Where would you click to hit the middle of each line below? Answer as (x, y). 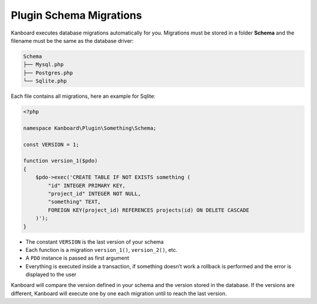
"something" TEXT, (74, 202)
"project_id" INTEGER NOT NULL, (94, 194)
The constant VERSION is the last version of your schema (95, 242)
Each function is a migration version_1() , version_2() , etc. (102, 250)
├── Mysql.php (43, 65)
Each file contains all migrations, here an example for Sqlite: (83, 96)
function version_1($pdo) (60, 161)
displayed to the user (51, 275)
